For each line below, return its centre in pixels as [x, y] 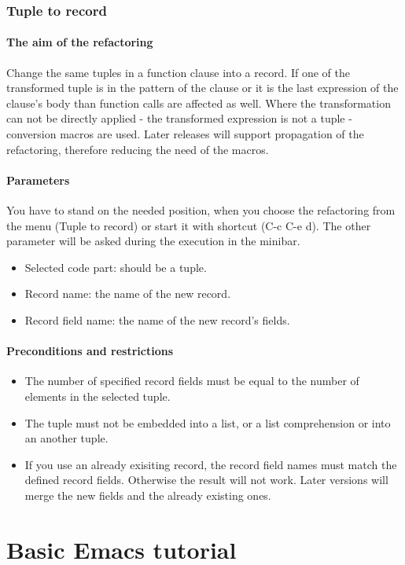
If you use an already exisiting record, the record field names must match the [211, 464]
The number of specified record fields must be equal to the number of [192, 381]
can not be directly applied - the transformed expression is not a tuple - [179, 118]
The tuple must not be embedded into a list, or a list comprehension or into [208, 422]
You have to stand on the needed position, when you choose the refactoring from [201, 210]
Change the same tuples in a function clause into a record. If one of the [179, 72]
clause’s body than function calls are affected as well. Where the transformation [199, 103]
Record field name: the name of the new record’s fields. [157, 319]
